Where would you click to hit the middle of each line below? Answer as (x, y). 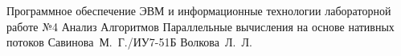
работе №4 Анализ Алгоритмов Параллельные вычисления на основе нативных (200, 26)
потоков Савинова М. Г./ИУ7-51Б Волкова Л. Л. (129, 42)
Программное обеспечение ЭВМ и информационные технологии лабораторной (199, 10)
